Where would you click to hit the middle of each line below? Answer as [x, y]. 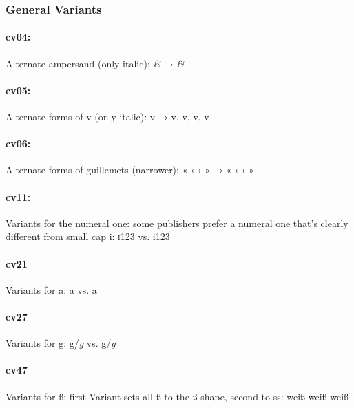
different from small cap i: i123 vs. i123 [88, 236]
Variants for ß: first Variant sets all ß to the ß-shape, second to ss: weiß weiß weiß [177, 396]
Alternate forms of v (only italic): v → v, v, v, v [107, 117]
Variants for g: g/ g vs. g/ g [61, 343]
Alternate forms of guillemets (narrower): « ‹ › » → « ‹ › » [130, 170]
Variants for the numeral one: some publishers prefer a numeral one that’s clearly [177, 223]
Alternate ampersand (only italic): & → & [95, 63]
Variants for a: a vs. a [51, 289]
